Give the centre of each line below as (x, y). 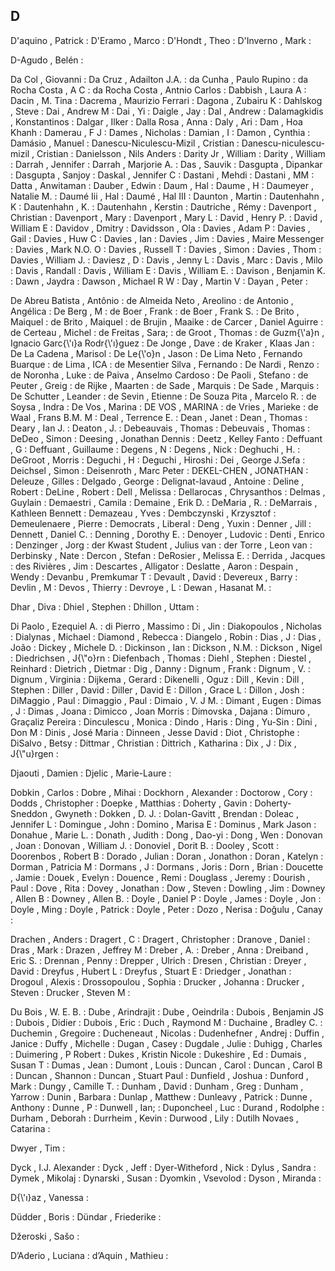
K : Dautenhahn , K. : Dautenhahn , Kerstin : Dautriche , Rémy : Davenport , (163, 206)
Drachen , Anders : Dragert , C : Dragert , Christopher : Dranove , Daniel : (160, 939)
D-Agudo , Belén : (47, 60)
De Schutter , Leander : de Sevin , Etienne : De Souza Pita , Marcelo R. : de (163, 396)
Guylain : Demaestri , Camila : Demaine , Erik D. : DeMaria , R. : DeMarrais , (164, 502)
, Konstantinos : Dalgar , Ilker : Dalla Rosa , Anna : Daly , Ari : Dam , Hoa (156, 121)
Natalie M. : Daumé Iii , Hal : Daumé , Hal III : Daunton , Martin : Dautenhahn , (167, 196)
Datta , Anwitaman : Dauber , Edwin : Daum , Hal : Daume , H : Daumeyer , (162, 185)
